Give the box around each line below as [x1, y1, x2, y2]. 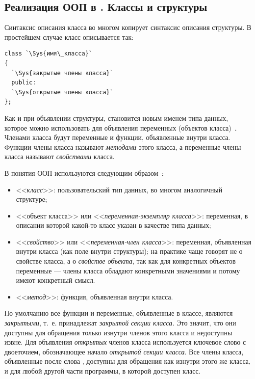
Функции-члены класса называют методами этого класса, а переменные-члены [4, 141, 241, 152]
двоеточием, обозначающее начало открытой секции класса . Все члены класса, [4, 346, 244, 356]
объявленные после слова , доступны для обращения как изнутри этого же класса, [4, 356, 251, 366]
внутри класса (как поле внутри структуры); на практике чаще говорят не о [16, 246, 243, 256]
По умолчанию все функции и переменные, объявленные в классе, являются [4, 308, 233, 318]
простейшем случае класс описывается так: [4, 31, 134, 42]
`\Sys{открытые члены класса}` [11, 88, 113, 96]
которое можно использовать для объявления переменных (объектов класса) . [4, 122, 237, 133]
